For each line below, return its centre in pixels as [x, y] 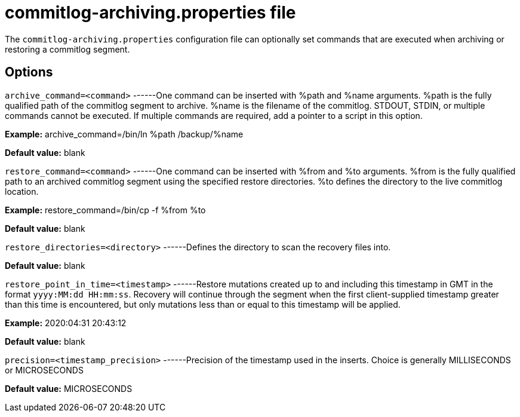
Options [29, 72]
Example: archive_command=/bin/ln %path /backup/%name [124, 134]
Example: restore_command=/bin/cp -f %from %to [105, 210]
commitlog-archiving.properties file [150, 13]
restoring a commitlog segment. [67, 49]
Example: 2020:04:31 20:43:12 [66, 323]
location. [22, 191]
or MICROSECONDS [44, 370]
